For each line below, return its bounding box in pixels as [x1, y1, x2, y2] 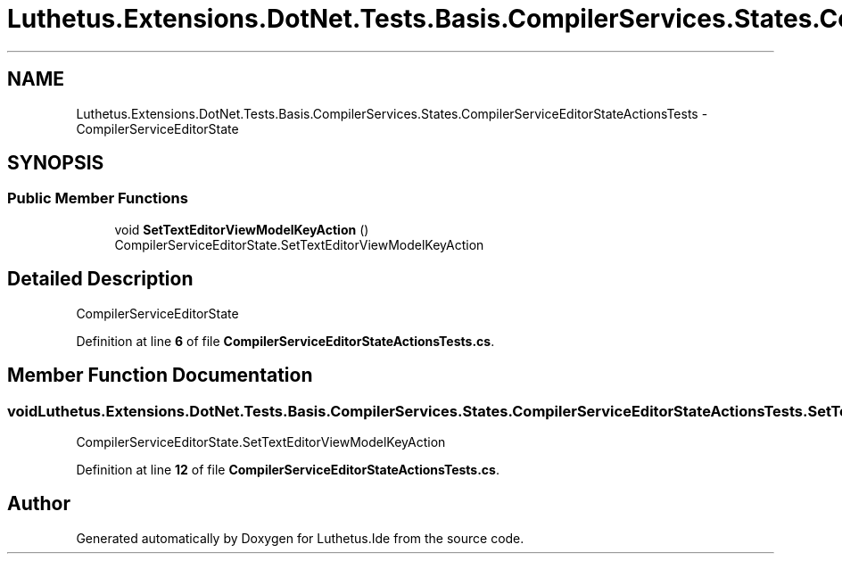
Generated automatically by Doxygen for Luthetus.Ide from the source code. [76, 530, 524, 546]
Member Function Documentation [7, 364, 313, 387]
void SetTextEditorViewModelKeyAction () [114, 221, 369, 237]
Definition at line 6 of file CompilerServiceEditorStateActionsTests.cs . [76, 333, 495, 349]
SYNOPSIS [7, 152, 104, 175]
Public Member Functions [7, 189, 188, 208]
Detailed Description [7, 268, 194, 291]
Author [7, 492, 70, 516]
